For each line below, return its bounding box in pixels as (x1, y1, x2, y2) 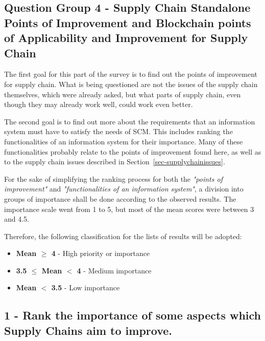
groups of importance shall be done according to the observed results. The (4, 193, 236, 204)
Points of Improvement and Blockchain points (4, 14, 251, 30)
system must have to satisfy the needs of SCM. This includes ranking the (4, 126, 233, 137)
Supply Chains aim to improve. (4, 322, 173, 338)
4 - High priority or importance (51, 248, 150, 259)
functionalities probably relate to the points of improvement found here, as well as (4, 146, 261, 157)
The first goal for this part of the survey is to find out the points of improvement (4, 69, 258, 79)
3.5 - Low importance (51, 282, 120, 293)
